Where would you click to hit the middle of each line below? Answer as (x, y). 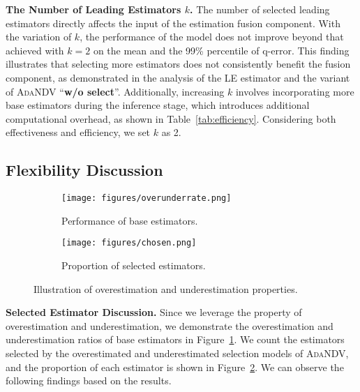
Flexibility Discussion (84, 170)
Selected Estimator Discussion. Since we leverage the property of (154, 312)
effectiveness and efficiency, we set (78, 132)
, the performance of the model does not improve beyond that (212, 37)
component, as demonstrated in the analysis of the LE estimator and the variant (178, 77)
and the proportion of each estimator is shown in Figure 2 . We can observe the (175, 367)
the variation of (39, 37)
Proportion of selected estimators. (134, 265)
